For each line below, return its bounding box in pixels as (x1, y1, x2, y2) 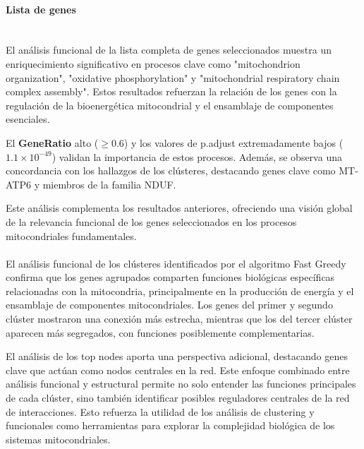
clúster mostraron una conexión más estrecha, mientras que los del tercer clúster (6, 311, 353, 326)
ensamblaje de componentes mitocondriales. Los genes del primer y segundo (6, 297, 333, 312)
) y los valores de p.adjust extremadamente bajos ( (123, 135, 344, 150)
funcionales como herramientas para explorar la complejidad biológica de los (6, 418, 335, 433)
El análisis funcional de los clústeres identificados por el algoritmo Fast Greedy (6, 256, 346, 270)
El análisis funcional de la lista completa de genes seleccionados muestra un (6, 42, 332, 57)
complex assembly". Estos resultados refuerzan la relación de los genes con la (6, 84, 337, 99)
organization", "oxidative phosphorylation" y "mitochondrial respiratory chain (6, 70, 340, 85)
